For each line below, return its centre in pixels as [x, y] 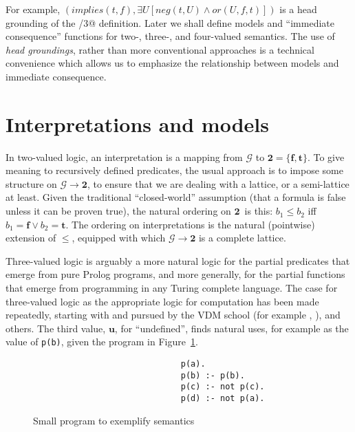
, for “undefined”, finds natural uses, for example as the [232, 328]
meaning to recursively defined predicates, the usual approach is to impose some [174, 170]
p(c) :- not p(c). [223, 387]
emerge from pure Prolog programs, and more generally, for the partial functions [175, 274]
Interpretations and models [137, 123]
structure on [31, 183]
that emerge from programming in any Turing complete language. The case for [172, 288]
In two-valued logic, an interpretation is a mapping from [124, 156]
